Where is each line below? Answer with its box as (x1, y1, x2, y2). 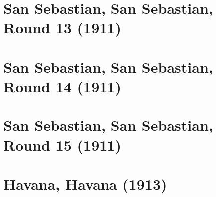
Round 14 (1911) (3, 76, 122, 96)
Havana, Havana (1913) (3, 173, 167, 194)
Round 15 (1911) (3, 134, 122, 155)
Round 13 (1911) (3, 17, 122, 38)
